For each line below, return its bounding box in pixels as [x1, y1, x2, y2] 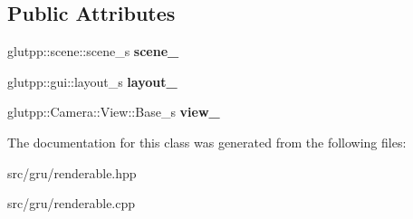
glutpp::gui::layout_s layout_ [7, 71, 178, 90]
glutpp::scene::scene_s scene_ [7, 42, 179, 61]
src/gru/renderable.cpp [7, 194, 136, 213]
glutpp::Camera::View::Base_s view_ [7, 102, 220, 121]
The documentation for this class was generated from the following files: [7, 132, 407, 151]
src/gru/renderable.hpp [7, 163, 137, 182]
